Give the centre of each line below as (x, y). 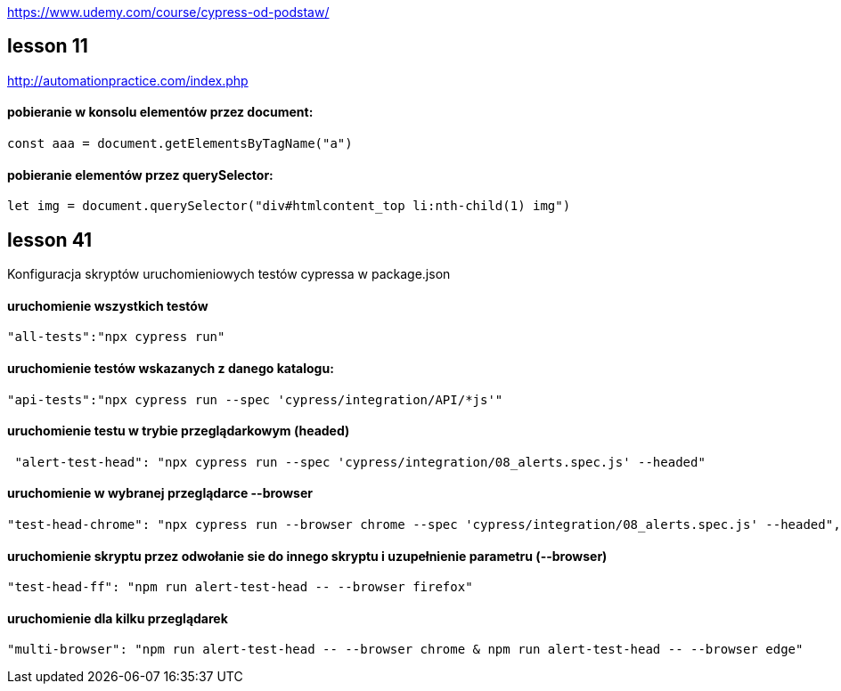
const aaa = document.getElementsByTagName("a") (180, 144)
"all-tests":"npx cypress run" (116, 337)
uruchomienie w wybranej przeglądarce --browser (160, 493)
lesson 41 (50, 240)
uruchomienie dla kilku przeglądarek (118, 618)
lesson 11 (48, 46)
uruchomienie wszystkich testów (108, 305)
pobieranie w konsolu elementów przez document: (160, 112)
